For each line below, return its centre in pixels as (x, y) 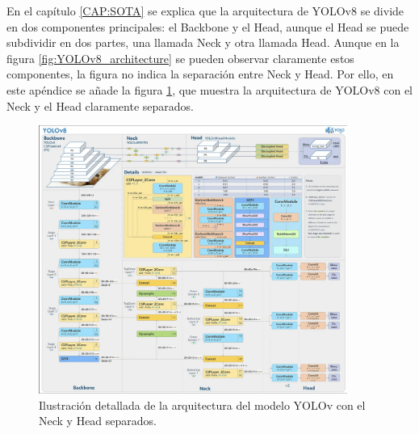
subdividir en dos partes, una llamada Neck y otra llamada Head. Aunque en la (203, 42)
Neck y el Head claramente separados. (100, 105)
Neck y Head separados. (98, 421)
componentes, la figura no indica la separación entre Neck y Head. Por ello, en (200, 74)
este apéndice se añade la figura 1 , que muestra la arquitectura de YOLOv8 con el (210, 89)
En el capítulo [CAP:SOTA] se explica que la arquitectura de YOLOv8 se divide (205, 11)
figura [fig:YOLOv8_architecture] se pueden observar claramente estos (180, 58)
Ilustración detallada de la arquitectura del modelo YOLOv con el (202, 405)
